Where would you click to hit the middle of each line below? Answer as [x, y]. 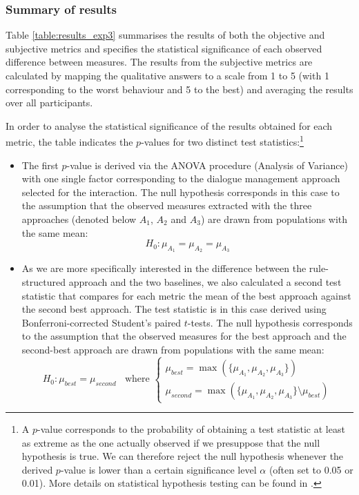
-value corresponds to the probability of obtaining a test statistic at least [191, 429]
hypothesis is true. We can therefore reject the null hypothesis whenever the [183, 456]
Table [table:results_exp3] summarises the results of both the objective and [165, 35]
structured [43, 281]
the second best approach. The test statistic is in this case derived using [174, 309]
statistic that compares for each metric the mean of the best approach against [186, 295]
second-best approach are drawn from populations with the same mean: [173, 349]
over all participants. [49, 103]
